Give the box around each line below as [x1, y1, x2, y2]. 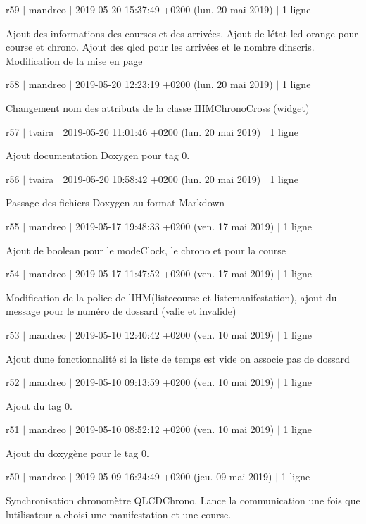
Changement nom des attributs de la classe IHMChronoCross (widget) [6, 100, 310, 115]
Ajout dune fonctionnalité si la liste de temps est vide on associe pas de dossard [6, 351, 350, 366]
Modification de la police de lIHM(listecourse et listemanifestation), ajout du [6, 289, 337, 304]
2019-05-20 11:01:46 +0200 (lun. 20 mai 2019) [63, 124, 261, 139]
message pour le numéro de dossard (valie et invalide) [6, 304, 236, 318]
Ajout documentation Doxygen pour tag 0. [6, 148, 190, 163]
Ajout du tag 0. [6, 398, 72, 413]
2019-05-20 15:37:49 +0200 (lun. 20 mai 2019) [75, 2, 273, 16]
